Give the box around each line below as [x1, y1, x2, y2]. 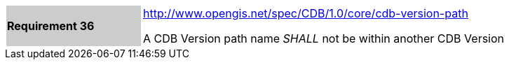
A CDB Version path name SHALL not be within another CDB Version [143, 31, 505, 45]
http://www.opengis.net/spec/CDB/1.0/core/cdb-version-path [143, 6, 468, 20]
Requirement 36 [7, 19, 95, 33]
